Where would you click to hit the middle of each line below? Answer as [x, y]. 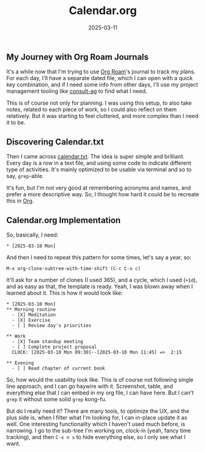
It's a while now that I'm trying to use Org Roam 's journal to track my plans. [101, 72]
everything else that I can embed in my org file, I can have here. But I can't [100, 393]
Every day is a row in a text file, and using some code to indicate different [99, 163]
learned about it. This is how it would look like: [65, 293]
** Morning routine [31, 309]
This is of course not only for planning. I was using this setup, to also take [99, 103]
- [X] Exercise [31, 320]
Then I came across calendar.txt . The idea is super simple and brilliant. [95, 157]
